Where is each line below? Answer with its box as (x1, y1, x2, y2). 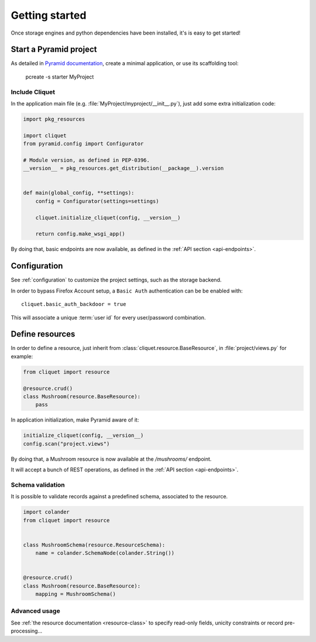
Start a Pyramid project (11, 45, 97, 55)
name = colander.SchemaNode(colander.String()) (35, 550, 175, 556)
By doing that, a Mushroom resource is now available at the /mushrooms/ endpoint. (11, 455, 212, 463)
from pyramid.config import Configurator (23, 141, 144, 147)
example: (11, 352, 33, 360)
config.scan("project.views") (23, 440, 110, 447)
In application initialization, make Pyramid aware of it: (11, 416, 139, 423)
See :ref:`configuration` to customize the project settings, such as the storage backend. (11, 276, 222, 284)
